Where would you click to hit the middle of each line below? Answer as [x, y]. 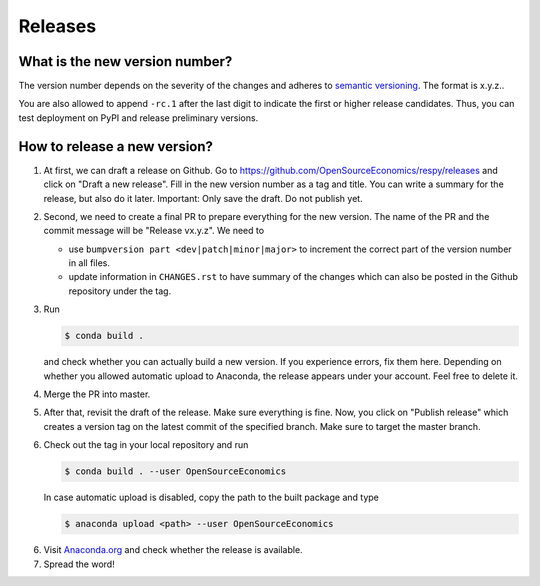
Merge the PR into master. [97, 394]
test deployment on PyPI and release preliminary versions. [138, 117]
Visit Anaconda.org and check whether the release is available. [173, 550]
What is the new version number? [125, 61]
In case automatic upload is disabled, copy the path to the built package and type [211, 497]
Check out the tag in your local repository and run [146, 445]
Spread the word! [79, 564]
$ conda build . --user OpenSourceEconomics [175, 471]
